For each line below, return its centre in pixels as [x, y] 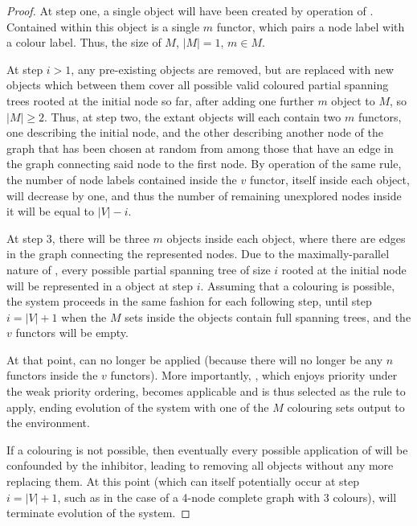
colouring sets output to [346, 407]
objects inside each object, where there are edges [286, 238]
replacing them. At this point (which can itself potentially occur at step [183, 481]
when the [84, 316]
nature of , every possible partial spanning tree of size [139, 269]
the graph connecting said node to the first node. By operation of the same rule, [204, 164]
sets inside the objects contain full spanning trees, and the [268, 316]
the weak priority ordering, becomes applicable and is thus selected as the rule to [206, 391]
